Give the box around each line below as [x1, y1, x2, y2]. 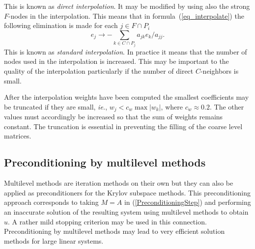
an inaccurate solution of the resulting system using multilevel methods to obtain [4, 206, 249, 217]
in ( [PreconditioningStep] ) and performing [124, 197, 251, 207]
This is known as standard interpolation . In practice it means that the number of [4, 46, 247, 56]
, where [161, 101, 183, 111]
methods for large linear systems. [4, 235, 104, 246]
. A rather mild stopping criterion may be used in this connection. [8, 216, 207, 226]
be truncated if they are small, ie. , [4, 101, 108, 111]
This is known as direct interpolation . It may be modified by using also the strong [4, 1, 250, 11]
